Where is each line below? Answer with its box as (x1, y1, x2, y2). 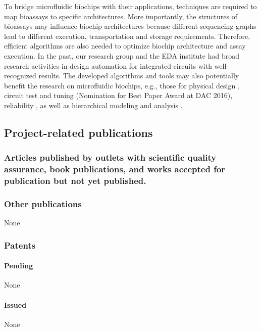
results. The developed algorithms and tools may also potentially (38, 70, 239, 81)
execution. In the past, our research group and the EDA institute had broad (4, 50, 239, 61)
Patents (4, 239, 36, 251)
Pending (4, 260, 33, 271)
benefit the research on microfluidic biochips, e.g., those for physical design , (4, 80, 240, 90)
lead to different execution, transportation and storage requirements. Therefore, (4, 30, 250, 41)
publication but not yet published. (4, 174, 146, 187)
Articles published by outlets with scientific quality (4, 151, 217, 164)
